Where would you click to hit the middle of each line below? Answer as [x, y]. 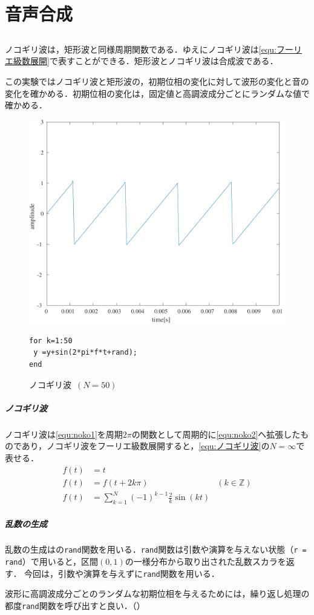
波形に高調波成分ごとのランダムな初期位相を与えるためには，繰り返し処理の [157, 594]
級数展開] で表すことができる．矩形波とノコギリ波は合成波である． [146, 61]
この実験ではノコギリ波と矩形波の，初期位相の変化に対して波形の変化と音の [157, 81]
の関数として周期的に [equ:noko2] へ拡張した [216, 434]
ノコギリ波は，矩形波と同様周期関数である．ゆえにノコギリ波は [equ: [141, 49]
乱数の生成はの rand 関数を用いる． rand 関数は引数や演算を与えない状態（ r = [156, 549]
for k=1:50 [51, 340]
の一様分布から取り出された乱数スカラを [205, 561]
